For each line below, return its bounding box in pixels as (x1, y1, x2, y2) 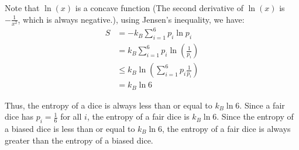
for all (60, 110, 82, 123)
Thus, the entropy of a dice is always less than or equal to (5, 99, 212, 111)
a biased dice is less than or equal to (5, 123, 135, 134)
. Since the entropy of (216, 110, 294, 123)
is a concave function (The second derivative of (75, 2, 243, 13)
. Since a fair (239, 99, 285, 111)
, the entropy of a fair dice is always (162, 123, 291, 134)
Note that (5, 2, 40, 13)
